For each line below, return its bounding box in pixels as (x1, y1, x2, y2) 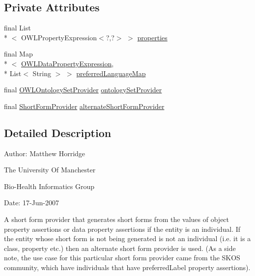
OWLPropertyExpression (21, 32, 97, 42)
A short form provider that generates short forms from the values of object (4, 214, 229, 224)
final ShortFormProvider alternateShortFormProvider (4, 101, 165, 111)
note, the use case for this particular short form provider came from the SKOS (4, 252, 240, 263)
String (32, 68, 51, 78)
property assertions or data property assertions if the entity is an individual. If (4, 223, 241, 234)
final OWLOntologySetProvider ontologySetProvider (4, 84, 162, 95)
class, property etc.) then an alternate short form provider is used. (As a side (4, 243, 236, 253)
